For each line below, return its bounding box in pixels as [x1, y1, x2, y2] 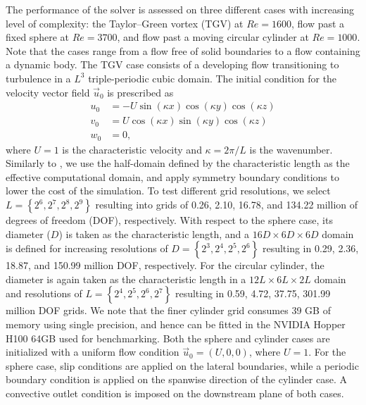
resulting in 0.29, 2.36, [262, 241, 359, 256]
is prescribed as [107, 85, 174, 99]
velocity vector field [6, 85, 90, 99]
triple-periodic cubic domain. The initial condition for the [88, 70, 337, 85]
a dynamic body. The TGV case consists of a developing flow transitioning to [6, 57, 339, 72]
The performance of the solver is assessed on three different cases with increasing [6, 2, 355, 16]
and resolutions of [6, 286, 82, 301]
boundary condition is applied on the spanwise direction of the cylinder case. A [6, 372, 348, 387]
